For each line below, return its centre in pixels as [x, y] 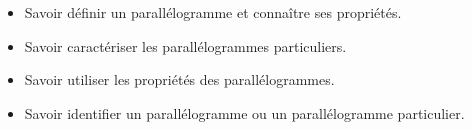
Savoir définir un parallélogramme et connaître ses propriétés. [213, 12]
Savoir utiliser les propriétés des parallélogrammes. [179, 79]
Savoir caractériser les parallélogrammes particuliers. [185, 45]
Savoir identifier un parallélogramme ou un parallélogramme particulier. [244, 112]
